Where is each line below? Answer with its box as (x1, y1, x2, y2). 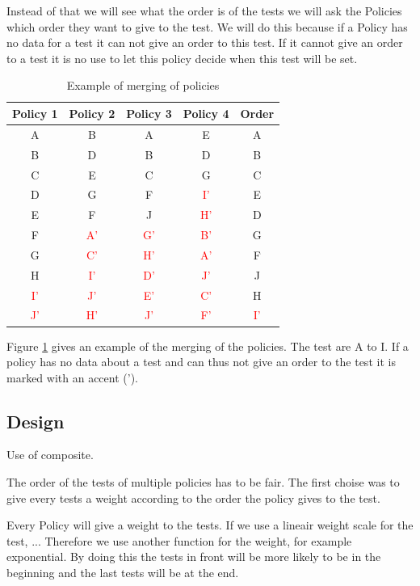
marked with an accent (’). (6, 369, 138, 386)
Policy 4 (183, 104, 229, 121)
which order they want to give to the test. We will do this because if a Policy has (6, 18, 408, 35)
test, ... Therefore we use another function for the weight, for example (6, 532, 352, 549)
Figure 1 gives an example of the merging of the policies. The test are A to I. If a (6, 337, 409, 354)
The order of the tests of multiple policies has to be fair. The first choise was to (6, 474, 400, 491)
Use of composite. (6, 446, 94, 463)
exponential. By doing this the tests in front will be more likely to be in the (6, 548, 381, 565)
